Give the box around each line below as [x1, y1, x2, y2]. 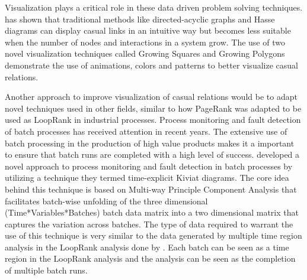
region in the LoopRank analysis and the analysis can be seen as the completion [5, 252, 296, 265]
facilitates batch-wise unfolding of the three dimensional [5, 194, 208, 207]
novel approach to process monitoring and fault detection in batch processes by [5, 159, 293, 172]
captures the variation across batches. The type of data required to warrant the [5, 217, 293, 230]
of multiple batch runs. [5, 264, 88, 276]
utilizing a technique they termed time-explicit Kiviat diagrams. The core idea [5, 171, 289, 184]
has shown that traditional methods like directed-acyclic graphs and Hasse [5, 12, 275, 25]
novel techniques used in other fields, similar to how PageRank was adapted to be [5, 102, 302, 114]
